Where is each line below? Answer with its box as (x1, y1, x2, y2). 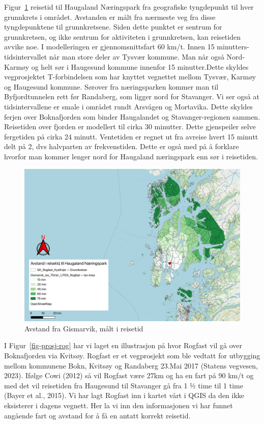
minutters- (217, 41, 249, 52)
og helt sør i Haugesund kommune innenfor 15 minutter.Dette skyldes (31, 61, 249, 72)
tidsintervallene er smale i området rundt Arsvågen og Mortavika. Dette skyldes (4, 101, 253, 111)
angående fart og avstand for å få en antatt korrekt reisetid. (4, 410, 191, 420)
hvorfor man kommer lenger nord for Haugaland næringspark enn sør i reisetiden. (4, 151, 258, 161)
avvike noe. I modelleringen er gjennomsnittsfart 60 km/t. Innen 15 (4, 41, 215, 52)
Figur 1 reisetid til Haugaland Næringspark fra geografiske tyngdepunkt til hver (4, 2, 254, 12)
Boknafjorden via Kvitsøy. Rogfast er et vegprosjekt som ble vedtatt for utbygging (4, 350, 260, 361)
